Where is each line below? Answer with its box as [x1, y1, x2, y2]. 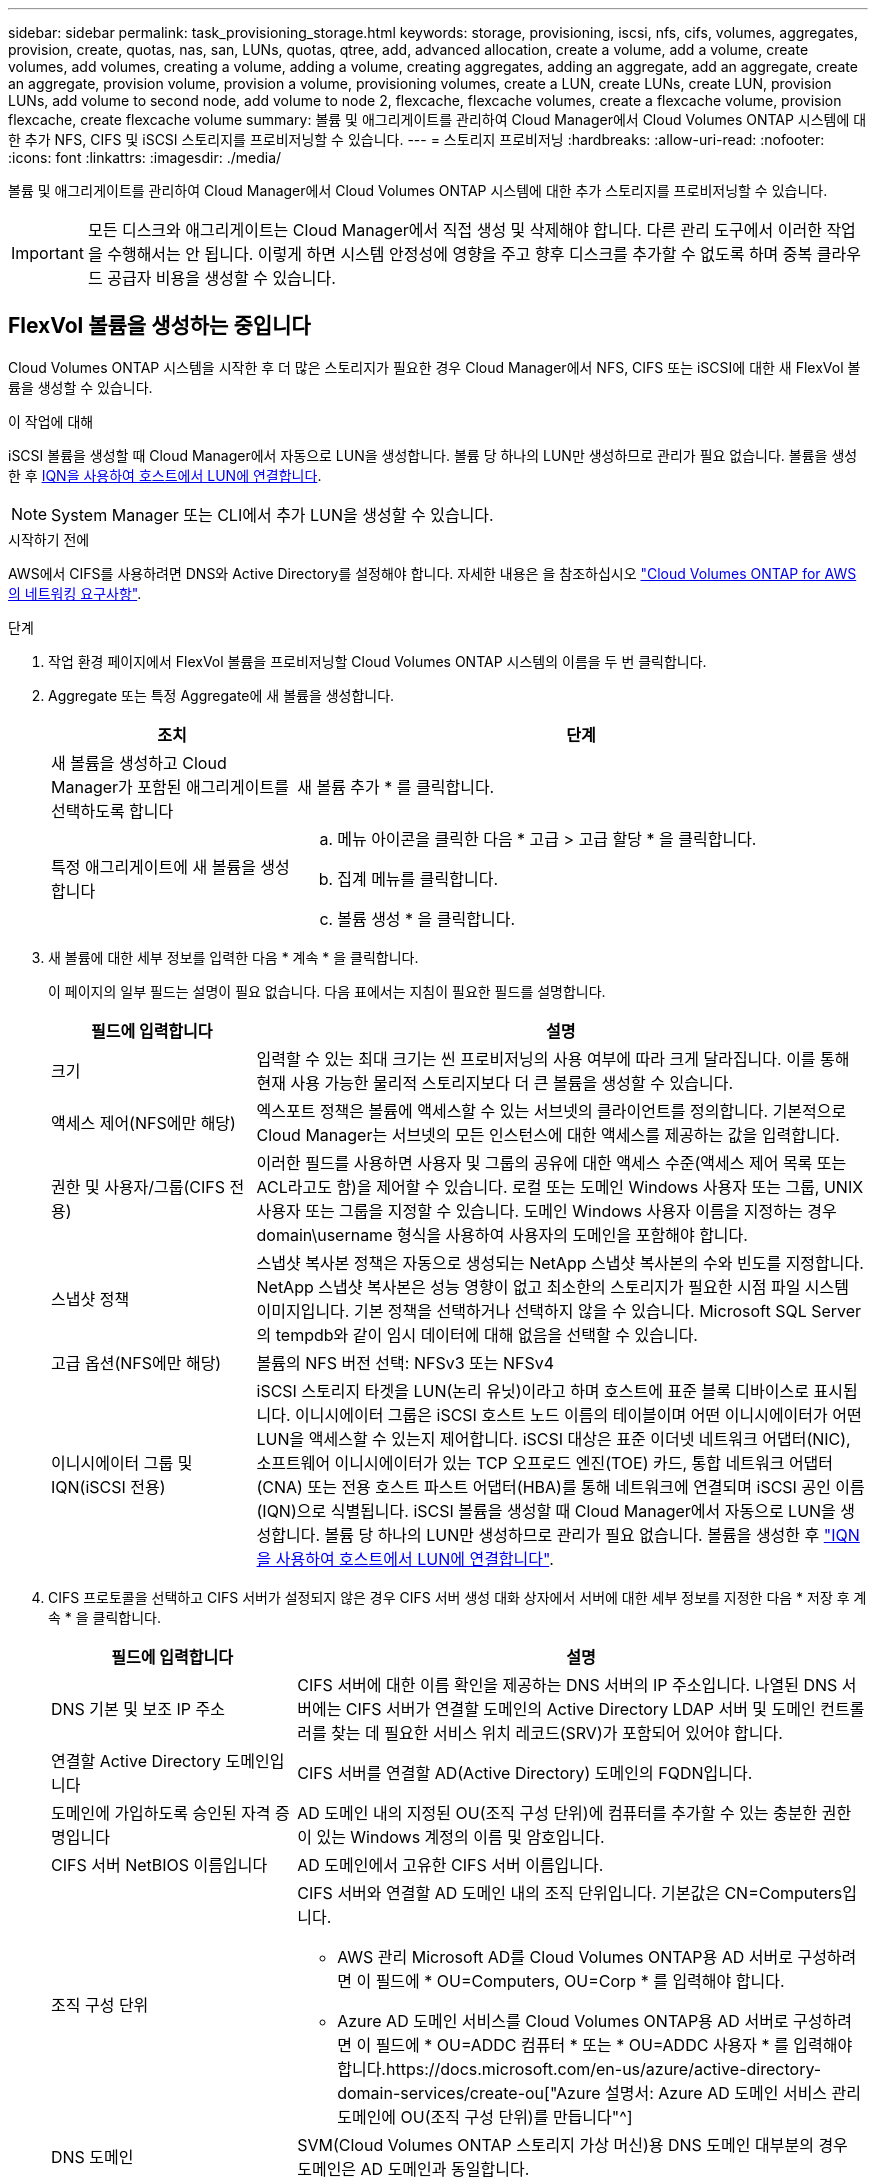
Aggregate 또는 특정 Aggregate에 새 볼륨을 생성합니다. [48, 686, 395, 704]
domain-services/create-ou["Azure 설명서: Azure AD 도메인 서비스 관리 [337, 2082, 862, 2103]
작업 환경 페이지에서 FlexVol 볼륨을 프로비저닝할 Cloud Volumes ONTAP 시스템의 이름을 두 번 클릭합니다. [48, 652, 707, 670]
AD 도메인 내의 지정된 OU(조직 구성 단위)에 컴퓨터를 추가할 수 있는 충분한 [297, 1802, 818, 1823]
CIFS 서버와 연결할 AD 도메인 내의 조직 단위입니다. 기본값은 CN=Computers [297, 1882, 843, 1903]
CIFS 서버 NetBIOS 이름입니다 [51, 1854, 268, 1875]
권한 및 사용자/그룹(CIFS [51, 1176, 226, 1197]
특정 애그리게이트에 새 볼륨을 [51, 856, 256, 877]
